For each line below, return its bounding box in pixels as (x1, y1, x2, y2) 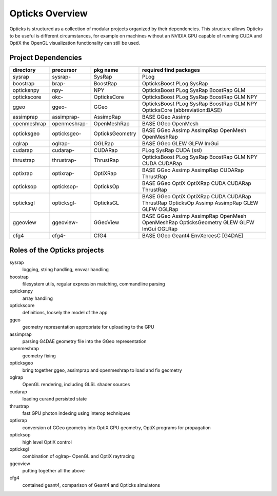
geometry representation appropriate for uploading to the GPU (22, 324, 154, 330)
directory (12, 67, 36, 74)
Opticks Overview (9, 8, 88, 19)
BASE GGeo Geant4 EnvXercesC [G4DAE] (142, 232, 244, 239)
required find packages (142, 67, 200, 74)
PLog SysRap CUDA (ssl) (142, 147, 203, 154)
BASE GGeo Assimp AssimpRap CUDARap (142, 167, 244, 174)
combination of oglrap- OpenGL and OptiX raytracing (22, 453, 135, 460)
